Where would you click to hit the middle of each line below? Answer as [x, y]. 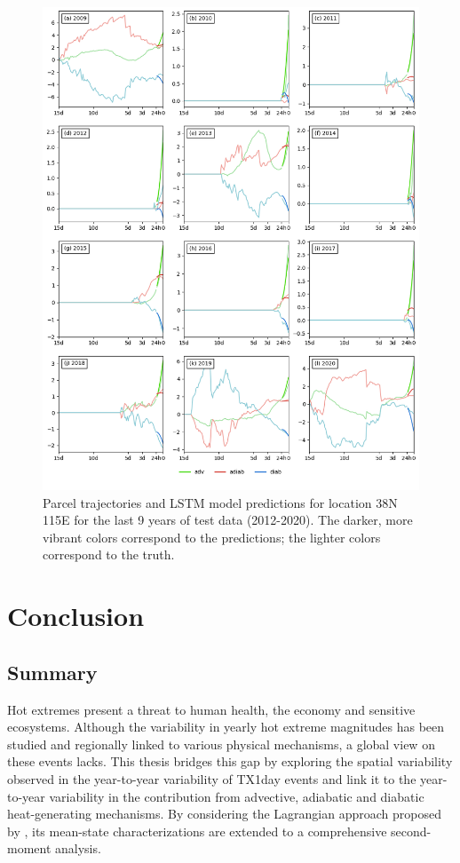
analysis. [78, 848]
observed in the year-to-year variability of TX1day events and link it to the [212, 779]
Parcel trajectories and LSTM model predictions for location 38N [220, 502]
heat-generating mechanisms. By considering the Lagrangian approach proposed [224, 814]
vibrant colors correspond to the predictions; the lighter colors [212, 537]
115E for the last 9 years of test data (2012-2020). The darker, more [228, 520]
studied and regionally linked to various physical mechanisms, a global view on [221, 744]
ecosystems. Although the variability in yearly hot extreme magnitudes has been [226, 727]
